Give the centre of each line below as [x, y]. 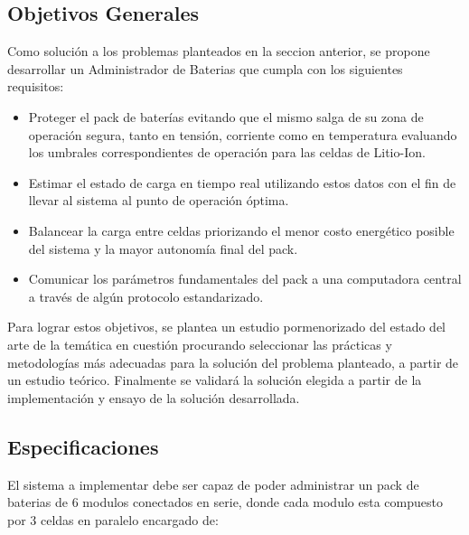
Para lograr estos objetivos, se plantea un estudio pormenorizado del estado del [227, 327]
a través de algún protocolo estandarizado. [146, 296]
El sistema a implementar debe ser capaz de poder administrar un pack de [213, 484]
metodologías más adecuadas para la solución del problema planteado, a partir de [233, 362]
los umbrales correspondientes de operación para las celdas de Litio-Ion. [227, 152]
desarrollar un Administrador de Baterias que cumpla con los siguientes [205, 68]
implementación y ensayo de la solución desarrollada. [154, 397]
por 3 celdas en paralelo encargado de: [113, 519]
